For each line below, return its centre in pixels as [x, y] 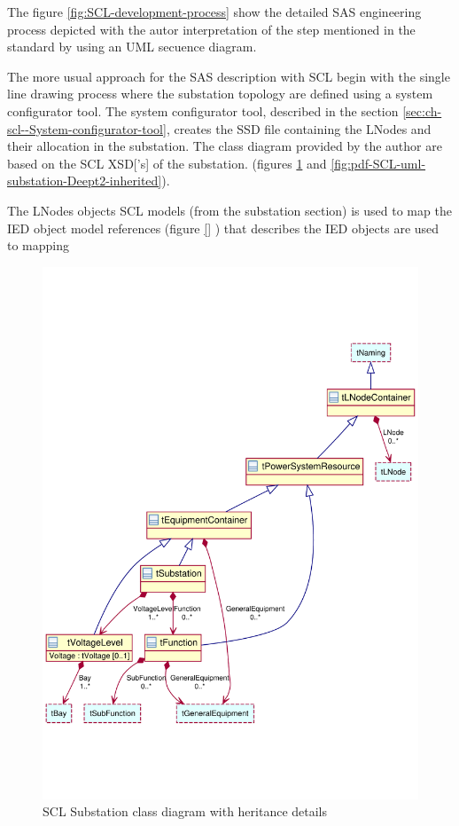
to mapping [39, 245]
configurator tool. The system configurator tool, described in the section [203, 110]
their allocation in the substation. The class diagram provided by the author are [225, 146]
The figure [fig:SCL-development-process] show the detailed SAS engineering [214, 12]
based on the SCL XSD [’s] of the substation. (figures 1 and [167, 163]
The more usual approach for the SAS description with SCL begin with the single [229, 76]
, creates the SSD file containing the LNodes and [299, 128]
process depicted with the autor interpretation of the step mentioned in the [211, 29]
